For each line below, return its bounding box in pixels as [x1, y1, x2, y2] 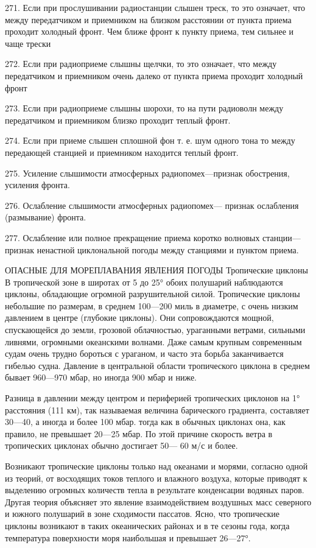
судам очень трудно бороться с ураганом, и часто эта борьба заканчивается [5, 347, 284, 360]
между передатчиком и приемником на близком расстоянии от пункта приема [5, 13, 292, 26]
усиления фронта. [5, 178, 70, 191]
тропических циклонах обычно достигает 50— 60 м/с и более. [5, 439, 238, 452]
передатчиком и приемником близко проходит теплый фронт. [5, 113, 231, 126]
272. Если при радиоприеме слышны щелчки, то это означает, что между [5, 57, 277, 70]
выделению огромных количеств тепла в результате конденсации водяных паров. [5, 483, 304, 496]
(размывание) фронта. [5, 211, 86, 223]
